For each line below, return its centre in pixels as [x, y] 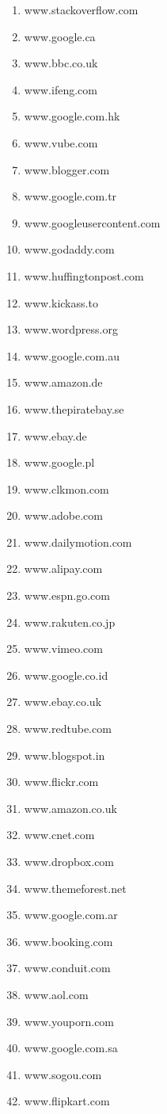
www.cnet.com [59, 835]
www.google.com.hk [72, 116]
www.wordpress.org [71, 329]
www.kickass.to [61, 302]
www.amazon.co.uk [70, 808]
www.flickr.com [61, 782]
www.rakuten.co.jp [70, 622]
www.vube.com [61, 142]
